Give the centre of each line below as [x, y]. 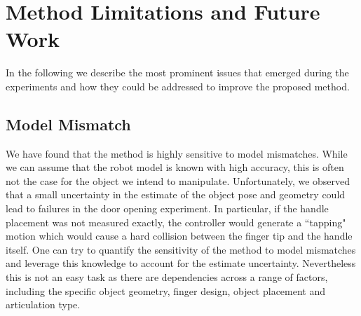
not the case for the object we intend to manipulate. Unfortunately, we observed [178, 180]
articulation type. [43, 304]
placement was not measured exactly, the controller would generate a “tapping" [176, 222]
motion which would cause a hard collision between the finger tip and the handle [179, 236]
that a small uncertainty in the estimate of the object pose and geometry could [176, 194]
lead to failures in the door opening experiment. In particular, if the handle [167, 208]
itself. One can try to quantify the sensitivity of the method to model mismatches [181, 249]
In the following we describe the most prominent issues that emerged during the [177, 73]
